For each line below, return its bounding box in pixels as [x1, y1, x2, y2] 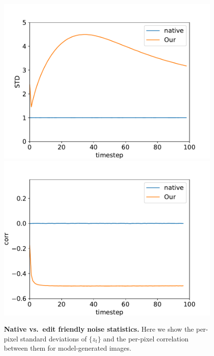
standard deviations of [20, 333, 87, 343]
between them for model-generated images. [4, 343, 131, 353]
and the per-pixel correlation [103, 333, 189, 343]
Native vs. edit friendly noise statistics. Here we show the [4, 324, 194, 334]
